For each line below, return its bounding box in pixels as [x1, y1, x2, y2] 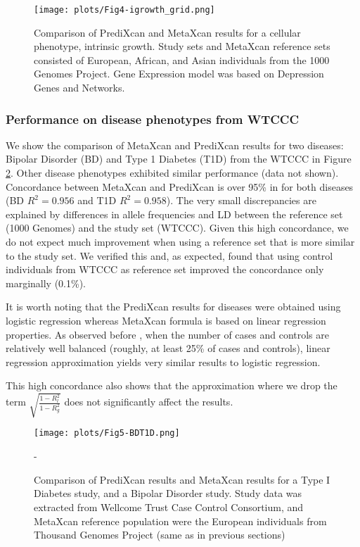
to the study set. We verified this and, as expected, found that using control [6, 248, 333, 263]
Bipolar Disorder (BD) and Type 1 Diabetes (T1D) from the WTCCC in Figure [6, 151, 352, 166]
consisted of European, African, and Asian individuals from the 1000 [34, 52, 330, 67]
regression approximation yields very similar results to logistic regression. [6, 354, 321, 369]
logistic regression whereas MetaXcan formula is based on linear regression [6, 313, 326, 327]
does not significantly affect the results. [64, 394, 233, 408]
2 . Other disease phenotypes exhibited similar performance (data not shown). [6, 165, 339, 180]
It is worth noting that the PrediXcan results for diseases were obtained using [6, 299, 341, 314]
